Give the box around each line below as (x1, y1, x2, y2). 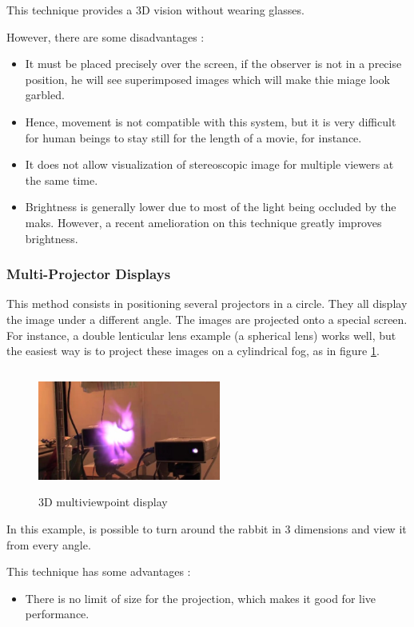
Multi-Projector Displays (6, 264, 171, 284)
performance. (25, 605, 90, 622)
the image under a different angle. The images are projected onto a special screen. (6, 310, 408, 327)
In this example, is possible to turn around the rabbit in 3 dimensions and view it (6, 521, 407, 537)
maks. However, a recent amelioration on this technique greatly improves (25, 214, 382, 230)
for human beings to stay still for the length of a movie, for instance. (25, 129, 362, 146)
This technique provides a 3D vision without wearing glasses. (6, 2, 305, 18)
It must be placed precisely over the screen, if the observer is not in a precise (25, 55, 402, 72)
